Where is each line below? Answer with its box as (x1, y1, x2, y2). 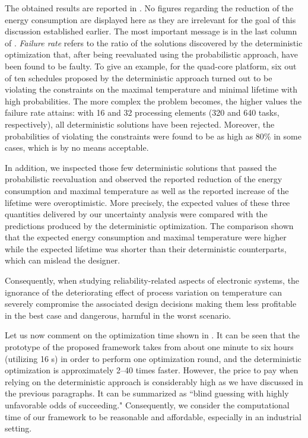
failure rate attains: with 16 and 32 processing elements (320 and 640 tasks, (5, 106, 280, 119)
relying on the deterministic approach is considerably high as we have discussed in (5, 375, 303, 388)
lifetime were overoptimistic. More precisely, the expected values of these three (5, 196, 290, 208)
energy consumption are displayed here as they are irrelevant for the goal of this (5, 13, 296, 26)
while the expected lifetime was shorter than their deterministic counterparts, (5, 242, 287, 255)
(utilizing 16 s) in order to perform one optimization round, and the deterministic (5, 352, 301, 364)
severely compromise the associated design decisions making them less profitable (5, 297, 297, 310)
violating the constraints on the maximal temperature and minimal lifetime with (5, 83, 298, 96)
